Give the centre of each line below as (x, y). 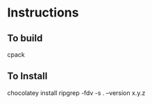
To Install (27, 76)
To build (25, 38)
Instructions (43, 13)
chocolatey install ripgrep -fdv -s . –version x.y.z (76, 93)
